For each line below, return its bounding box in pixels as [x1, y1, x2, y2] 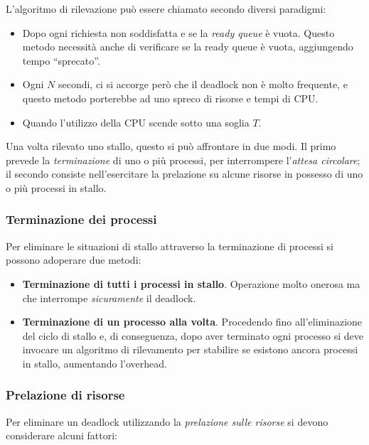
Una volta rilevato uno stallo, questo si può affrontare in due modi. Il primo [6, 139, 336, 154]
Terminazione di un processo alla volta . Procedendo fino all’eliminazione [22, 314, 363, 329]
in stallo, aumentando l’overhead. [22, 355, 167, 370]
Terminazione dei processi [6, 210, 157, 228]
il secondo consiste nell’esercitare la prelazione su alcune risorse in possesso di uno [6, 166, 363, 181]
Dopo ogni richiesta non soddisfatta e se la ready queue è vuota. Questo [22, 25, 335, 40]
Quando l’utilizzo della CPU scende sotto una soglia [22, 114, 250, 129]
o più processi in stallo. [6, 180, 107, 195]
